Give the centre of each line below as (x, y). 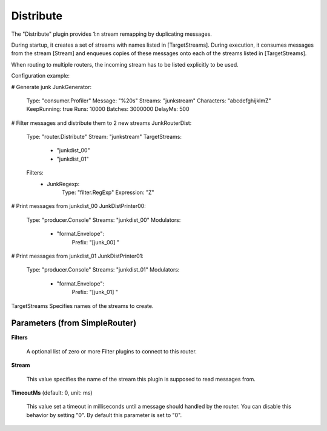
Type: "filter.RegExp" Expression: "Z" (108, 192)
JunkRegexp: (63, 184)
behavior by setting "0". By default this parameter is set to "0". (104, 415)
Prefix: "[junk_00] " (95, 242)
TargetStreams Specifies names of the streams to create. (82, 306)
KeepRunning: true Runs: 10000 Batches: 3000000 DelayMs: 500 (108, 109)
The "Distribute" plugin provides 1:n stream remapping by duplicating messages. (111, 34)
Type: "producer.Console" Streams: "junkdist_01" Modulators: (103, 270)
